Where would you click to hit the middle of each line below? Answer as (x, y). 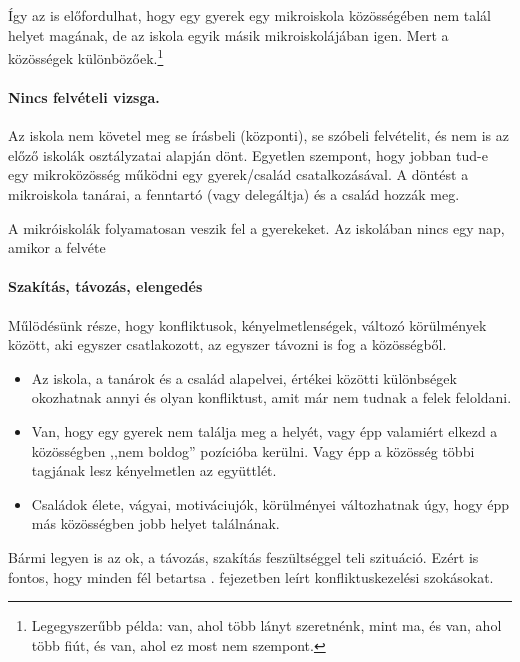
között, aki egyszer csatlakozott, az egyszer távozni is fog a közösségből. (227, 344)
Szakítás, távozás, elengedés (105, 286)
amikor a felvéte (57, 247)
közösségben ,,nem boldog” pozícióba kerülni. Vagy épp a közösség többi (253, 450)
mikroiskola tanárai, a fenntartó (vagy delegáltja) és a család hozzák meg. (234, 194)
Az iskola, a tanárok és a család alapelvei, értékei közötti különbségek (244, 377)
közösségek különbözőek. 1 (86, 56)
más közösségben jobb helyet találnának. (155, 523)
